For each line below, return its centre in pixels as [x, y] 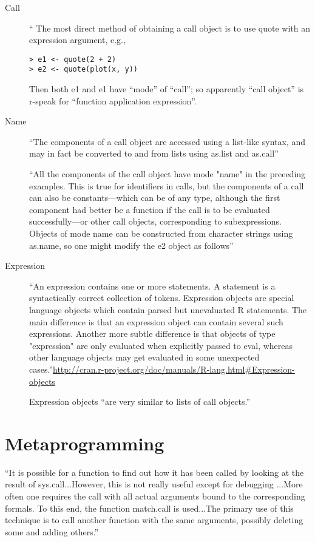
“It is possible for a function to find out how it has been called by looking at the [154, 472]
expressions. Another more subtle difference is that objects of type [152, 334]
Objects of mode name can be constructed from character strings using [161, 233]
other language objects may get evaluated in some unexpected [144, 357]
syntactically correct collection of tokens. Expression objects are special [162, 298]
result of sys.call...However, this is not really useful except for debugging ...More [154, 484]
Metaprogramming [85, 443]
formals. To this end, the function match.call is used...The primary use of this [149, 508]
